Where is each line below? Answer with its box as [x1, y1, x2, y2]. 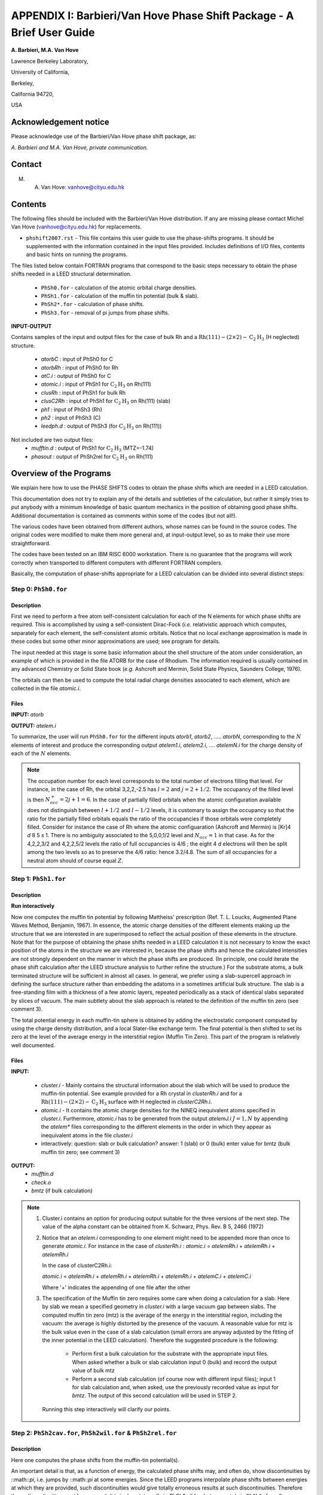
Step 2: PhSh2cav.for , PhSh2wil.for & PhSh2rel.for [11, 1429, 177, 1437]
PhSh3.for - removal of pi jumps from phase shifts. [41, 309, 170, 316]
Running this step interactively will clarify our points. [42, 1405, 171, 1412]
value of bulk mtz [72, 1367, 115, 1374]
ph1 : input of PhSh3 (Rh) [41, 405, 103, 413]
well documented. [11, 1041, 56, 1049]
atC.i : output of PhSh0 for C [41, 373, 111, 380]
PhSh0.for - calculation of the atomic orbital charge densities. [41, 284, 197, 291]
